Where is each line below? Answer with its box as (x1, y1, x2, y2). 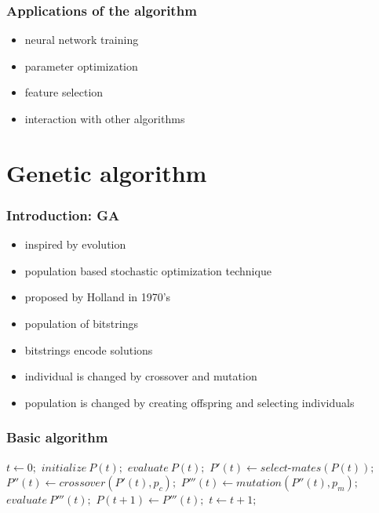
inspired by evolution (24, 236, 126, 253)
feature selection (24, 84, 104, 100)
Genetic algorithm (6, 156, 207, 188)
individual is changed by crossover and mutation (24, 368, 257, 384)
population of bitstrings (24, 315, 138, 331)
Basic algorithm (6, 427, 108, 447)
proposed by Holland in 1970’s (24, 289, 171, 305)
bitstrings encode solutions (24, 341, 153, 358)
